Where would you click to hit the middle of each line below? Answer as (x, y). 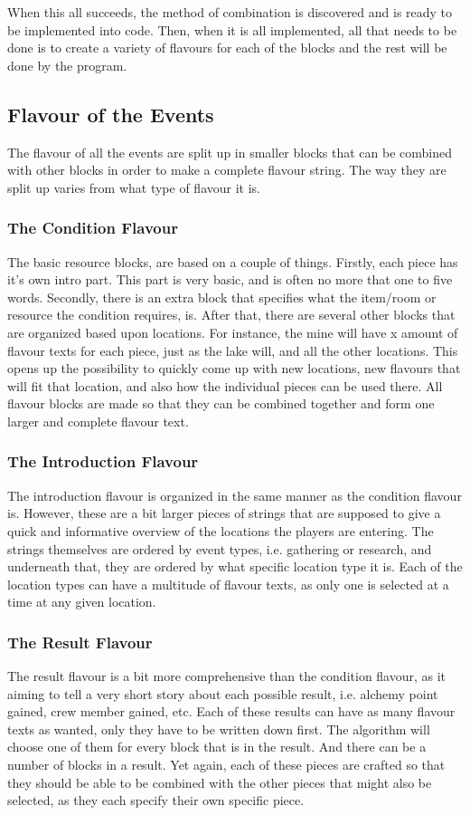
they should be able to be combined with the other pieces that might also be (220, 782)
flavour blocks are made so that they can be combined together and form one (221, 403)
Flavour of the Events (111, 114)
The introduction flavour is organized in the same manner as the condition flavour (235, 495)
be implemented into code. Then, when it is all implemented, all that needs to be (232, 29)
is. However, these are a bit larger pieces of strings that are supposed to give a (224, 513)
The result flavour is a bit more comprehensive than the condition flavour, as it (227, 676)
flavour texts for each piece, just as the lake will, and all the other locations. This (233, 350)
